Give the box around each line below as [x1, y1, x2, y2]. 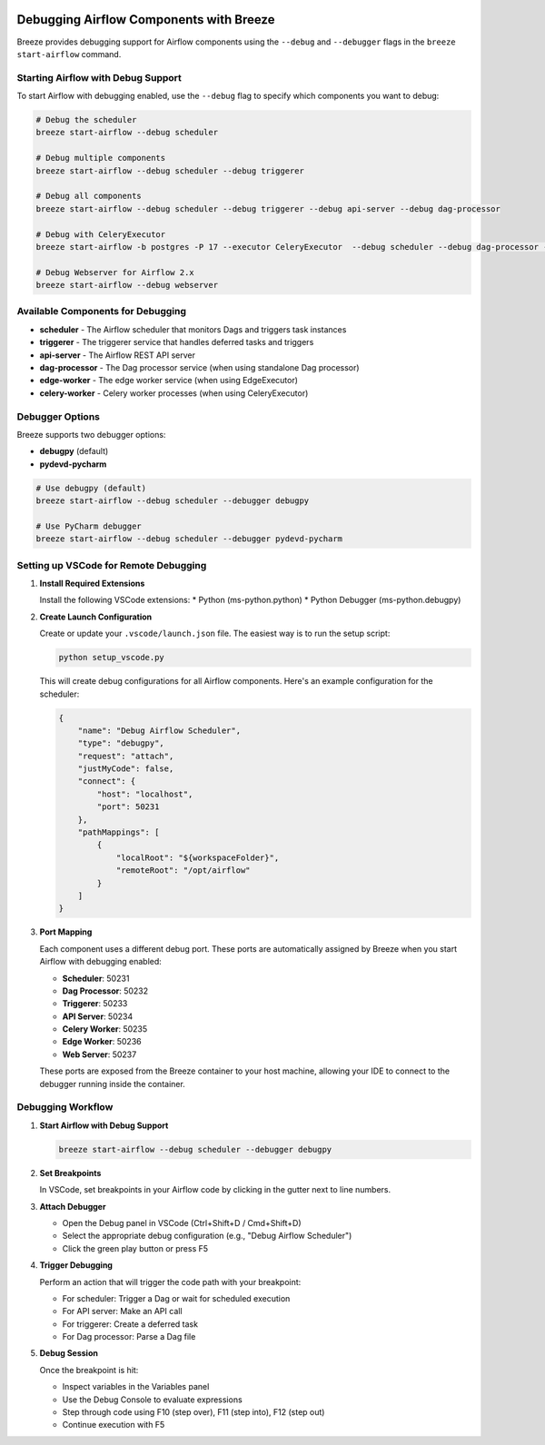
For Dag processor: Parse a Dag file [62, 1331, 196, 1342]
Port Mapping [39, 926, 93, 937]
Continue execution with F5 [62, 1420, 165, 1430]
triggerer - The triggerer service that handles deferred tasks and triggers [39, 337, 314, 348]
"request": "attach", [77, 750, 174, 761]
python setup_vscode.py [58, 652, 165, 663]
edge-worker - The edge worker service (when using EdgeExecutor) [39, 375, 299, 386]
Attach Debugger [39, 1201, 106, 1212]
